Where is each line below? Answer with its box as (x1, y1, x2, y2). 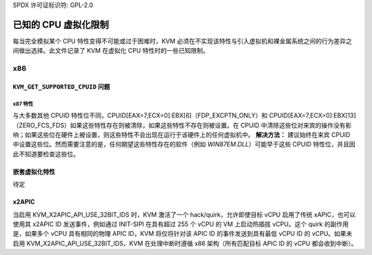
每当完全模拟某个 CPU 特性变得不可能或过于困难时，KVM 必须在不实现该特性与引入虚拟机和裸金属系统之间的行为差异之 (12, 36, 353, 45)
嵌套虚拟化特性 (12, 167, 55, 175)
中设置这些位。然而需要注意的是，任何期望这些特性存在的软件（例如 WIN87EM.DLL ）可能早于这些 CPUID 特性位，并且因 (12, 140, 355, 148)
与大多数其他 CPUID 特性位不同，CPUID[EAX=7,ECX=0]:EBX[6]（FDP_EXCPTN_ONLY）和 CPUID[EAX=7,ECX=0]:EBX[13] (12, 111, 356, 120)
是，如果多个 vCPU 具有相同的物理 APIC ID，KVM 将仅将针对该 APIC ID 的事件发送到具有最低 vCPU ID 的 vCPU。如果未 (12, 230, 353, 238)
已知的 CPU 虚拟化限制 (12, 19, 110, 30)
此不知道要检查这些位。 (12, 150, 79, 158)
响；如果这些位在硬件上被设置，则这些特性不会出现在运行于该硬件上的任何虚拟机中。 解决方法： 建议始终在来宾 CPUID (12, 131, 351, 139)
